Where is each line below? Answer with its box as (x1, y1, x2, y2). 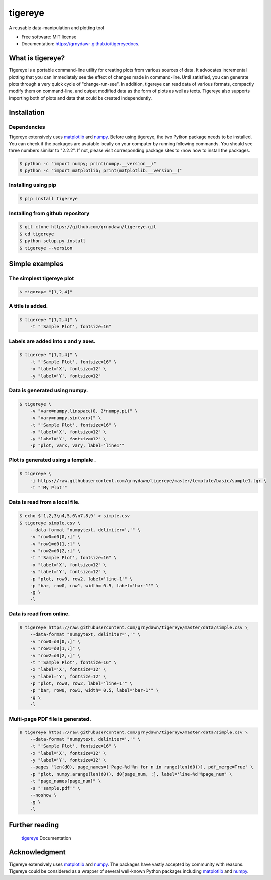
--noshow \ (30, 792, 57, 798)
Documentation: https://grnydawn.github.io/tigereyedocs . (21, 41, 140, 47)
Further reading (9, 821, 59, 829)
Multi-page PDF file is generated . (9, 715, 92, 722)
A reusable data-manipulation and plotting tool (9, 25, 104, 31)
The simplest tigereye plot (9, 275, 74, 282)
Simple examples (9, 259, 64, 268)
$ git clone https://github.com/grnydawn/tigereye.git (19, 224, 156, 230)
